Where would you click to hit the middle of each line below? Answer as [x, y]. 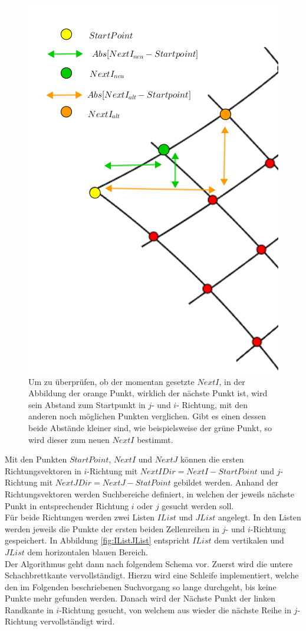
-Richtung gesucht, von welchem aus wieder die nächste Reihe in [175, 609]
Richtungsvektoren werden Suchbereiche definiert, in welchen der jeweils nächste [149, 494]
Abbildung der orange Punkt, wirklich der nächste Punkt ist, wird [148, 393]
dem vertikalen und [249, 540]
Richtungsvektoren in [43, 470]
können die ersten [212, 459]
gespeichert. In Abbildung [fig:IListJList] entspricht [97, 540]
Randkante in [29, 609]
